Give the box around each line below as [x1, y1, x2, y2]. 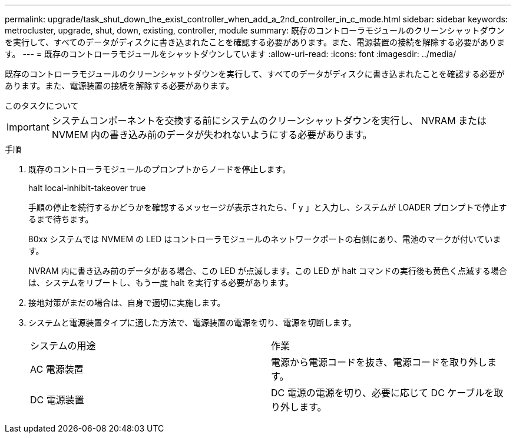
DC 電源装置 [30, 394, 84, 406]
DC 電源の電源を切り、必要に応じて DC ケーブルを [271, 387, 494, 399]
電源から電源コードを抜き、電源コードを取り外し [271, 356, 487, 368]
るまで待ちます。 [28, 214, 94, 224]
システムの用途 [30, 340, 96, 352]
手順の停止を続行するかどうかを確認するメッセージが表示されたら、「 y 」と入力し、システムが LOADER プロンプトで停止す [28, 202, 507, 212]
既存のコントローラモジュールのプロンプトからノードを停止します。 [28, 164, 291, 174]
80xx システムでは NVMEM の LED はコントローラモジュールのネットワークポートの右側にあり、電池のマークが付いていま [28, 234, 501, 244]
